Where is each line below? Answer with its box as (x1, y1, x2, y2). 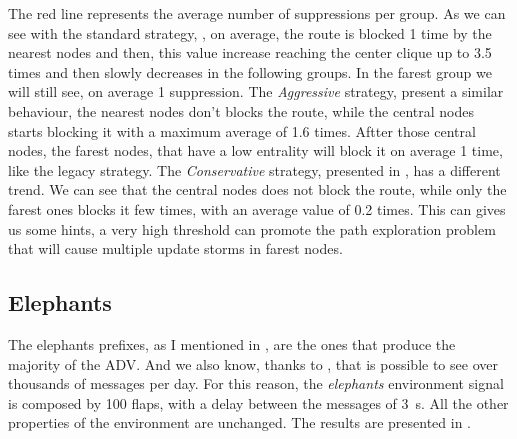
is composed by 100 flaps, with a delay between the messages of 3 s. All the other (8, 392, 509, 413)
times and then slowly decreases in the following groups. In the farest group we (8, 61, 492, 82)
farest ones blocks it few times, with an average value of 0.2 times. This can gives (8, 198, 506, 219)
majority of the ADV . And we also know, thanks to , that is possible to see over (8, 353, 498, 374)
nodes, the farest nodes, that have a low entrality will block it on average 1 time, (8, 140, 503, 161)
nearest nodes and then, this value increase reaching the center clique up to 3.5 (8, 42, 492, 63)
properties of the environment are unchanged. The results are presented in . (8, 412, 471, 433)
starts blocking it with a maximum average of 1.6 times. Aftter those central (8, 120, 476, 141)
